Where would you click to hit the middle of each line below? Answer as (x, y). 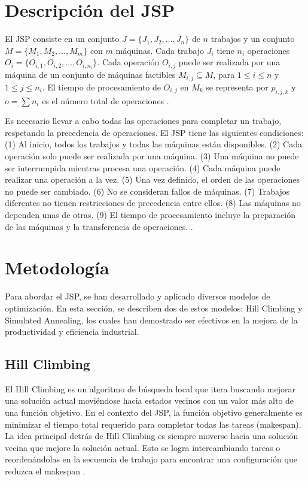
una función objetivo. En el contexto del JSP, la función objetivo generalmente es (154, 412)
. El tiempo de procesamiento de (101, 87)
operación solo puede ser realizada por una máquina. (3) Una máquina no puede (152, 156)
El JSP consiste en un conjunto (62, 39)
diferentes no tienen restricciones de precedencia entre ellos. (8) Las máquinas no (153, 203)
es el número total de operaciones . (106, 100)
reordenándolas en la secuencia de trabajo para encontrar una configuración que (151, 459)
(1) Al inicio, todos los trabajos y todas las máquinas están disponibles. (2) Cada (153, 144)
